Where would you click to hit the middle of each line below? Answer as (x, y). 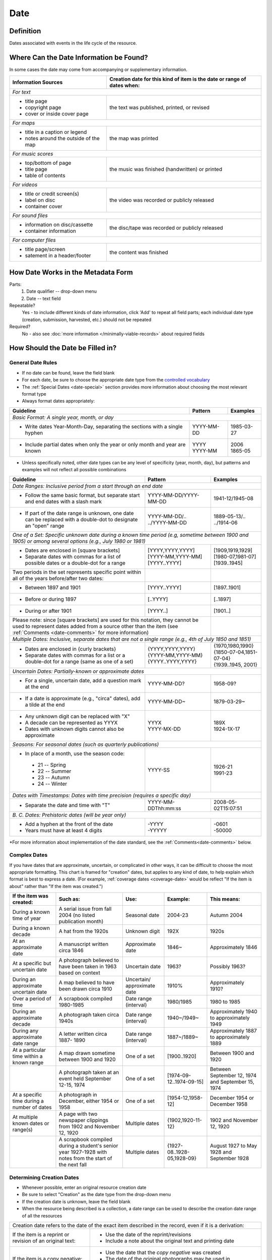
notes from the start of (85, 1158)
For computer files (34, 240)
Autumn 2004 (226, 915)
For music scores (33, 154)
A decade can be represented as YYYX (71, 722)
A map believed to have (87, 983)
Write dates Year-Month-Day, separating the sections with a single (104, 426)
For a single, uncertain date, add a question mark (83, 680)
